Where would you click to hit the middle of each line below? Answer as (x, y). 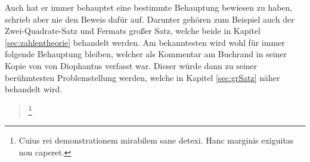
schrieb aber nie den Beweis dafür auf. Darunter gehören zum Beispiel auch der (150, 19)
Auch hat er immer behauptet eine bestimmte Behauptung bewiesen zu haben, (149, 7)
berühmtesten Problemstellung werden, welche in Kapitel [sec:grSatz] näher (142, 77)
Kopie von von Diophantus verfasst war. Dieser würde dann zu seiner (131, 65)
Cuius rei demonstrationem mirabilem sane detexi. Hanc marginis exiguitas (156, 140)
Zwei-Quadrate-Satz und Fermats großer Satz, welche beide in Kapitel (133, 31)
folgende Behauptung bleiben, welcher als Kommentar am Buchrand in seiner (146, 54)
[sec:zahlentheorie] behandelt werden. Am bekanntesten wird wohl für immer (145, 42)
